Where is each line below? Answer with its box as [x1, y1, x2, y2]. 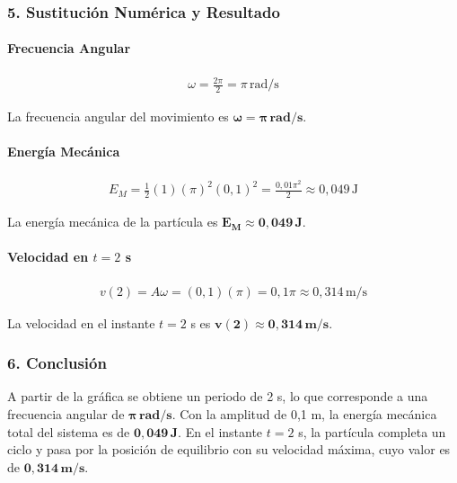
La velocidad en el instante [7, 313, 155, 332]
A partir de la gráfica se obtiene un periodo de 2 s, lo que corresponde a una [7, 387, 428, 406]
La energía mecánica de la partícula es [7, 212, 218, 231]
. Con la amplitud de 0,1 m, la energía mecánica [171, 404, 437, 423]
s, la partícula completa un [298, 422, 446, 441]
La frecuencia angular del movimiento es [7, 107, 229, 126]
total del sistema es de [7, 422, 130, 441]
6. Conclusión [7, 352, 107, 374]
